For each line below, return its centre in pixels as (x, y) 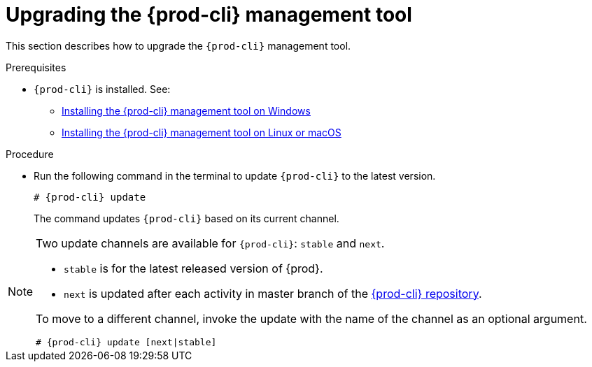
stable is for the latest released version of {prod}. (193, 268)
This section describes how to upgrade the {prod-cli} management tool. (178, 45)
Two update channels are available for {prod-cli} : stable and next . (210, 243)
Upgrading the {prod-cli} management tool (209, 15)
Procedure (30, 154)
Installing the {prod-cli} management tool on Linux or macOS (202, 132)
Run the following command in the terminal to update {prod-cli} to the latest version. (235, 175)
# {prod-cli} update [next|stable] (126, 342)
